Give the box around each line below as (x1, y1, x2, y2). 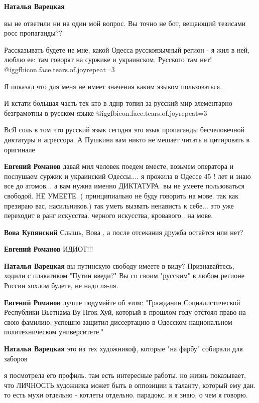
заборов (4, 353, 28, 363)
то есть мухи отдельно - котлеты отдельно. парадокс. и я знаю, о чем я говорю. (4, 389, 248, 400)
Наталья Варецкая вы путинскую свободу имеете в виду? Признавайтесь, (4, 260, 234, 271)
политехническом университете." (4, 326, 104, 337)
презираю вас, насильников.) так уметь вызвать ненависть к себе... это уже (4, 200, 234, 211)
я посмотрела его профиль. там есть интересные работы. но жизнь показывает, (4, 370, 246, 380)
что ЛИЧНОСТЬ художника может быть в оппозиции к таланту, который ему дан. (4, 379, 256, 390)
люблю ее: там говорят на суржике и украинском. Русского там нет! (4, 54, 212, 65)
